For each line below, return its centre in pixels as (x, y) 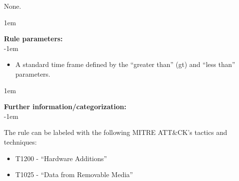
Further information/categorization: (65, 107)
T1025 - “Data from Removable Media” (74, 174)
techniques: (20, 141)
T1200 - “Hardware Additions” (61, 158)
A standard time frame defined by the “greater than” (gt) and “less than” (125, 64)
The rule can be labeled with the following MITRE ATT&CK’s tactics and (116, 132)
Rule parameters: (33, 39)
